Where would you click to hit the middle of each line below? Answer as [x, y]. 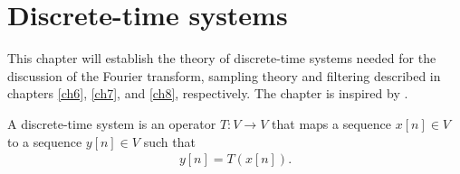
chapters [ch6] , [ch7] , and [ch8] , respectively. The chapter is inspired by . [208, 93]
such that [169, 141]
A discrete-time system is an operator [112, 123]
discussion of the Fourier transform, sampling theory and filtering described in [224, 75]
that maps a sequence [332, 123]
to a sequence [45, 141]
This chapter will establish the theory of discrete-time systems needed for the [222, 58]
